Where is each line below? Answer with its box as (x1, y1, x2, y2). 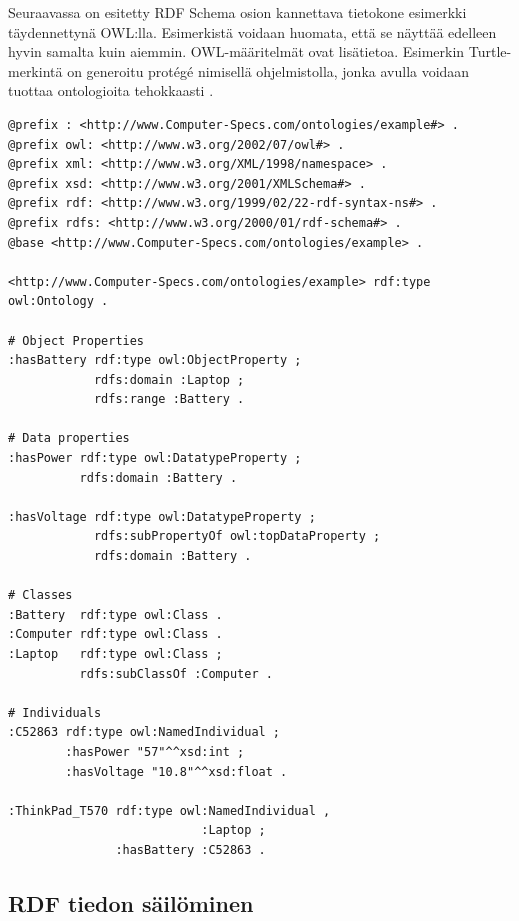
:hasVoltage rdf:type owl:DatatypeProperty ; (8, 509, 316, 524)
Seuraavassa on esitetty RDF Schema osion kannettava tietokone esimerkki (8, 2, 467, 22)
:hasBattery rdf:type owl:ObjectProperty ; (8, 353, 302, 368)
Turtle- (468, 41, 512, 62)
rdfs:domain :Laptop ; (93, 372, 245, 387)
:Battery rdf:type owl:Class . (8, 607, 223, 622)
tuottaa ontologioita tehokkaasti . (8, 80, 214, 101)
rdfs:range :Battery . (93, 392, 245, 407)
